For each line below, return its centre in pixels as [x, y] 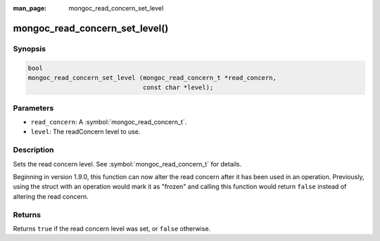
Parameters [33, 108]
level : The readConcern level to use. [85, 132]
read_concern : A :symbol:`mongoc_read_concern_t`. [109, 122]
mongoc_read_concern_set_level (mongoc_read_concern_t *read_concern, [152, 78]
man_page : [30, 8]
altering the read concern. [51, 196]
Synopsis [29, 48]
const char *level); [178, 87]
